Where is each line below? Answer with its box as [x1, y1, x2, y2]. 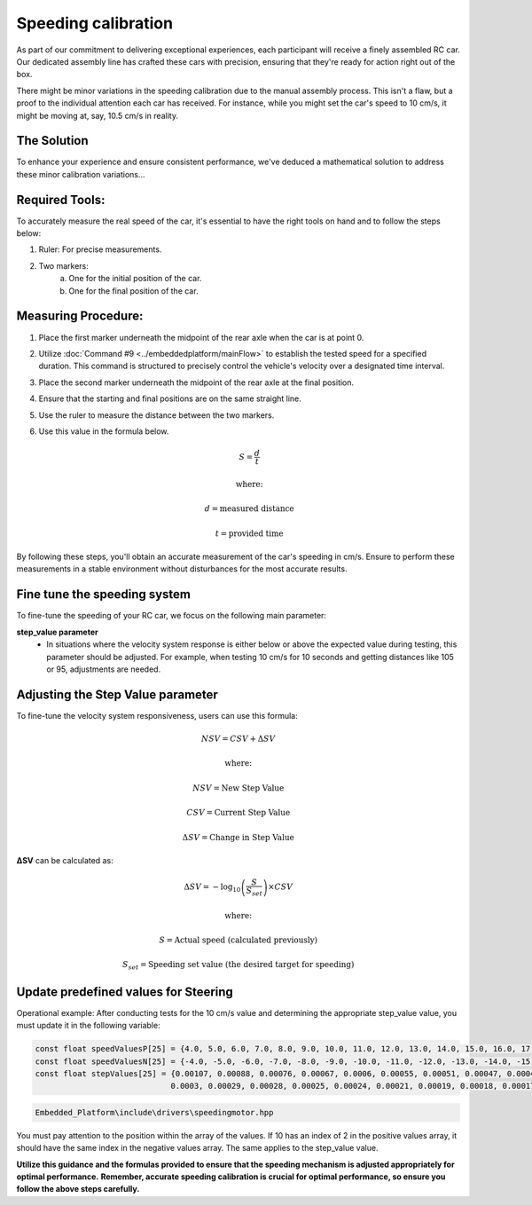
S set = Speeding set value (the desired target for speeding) [122, 959, 355, 972]
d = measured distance [204, 504, 294, 514]
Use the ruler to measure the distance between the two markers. [38, 409, 275, 421]
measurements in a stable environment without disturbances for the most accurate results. [16, 563, 348, 574]
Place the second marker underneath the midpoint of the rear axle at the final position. [38, 377, 355, 388]
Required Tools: [16, 192, 106, 208]
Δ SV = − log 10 [183, 882, 241, 894]
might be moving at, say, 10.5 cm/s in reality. [16, 110, 179, 121]
